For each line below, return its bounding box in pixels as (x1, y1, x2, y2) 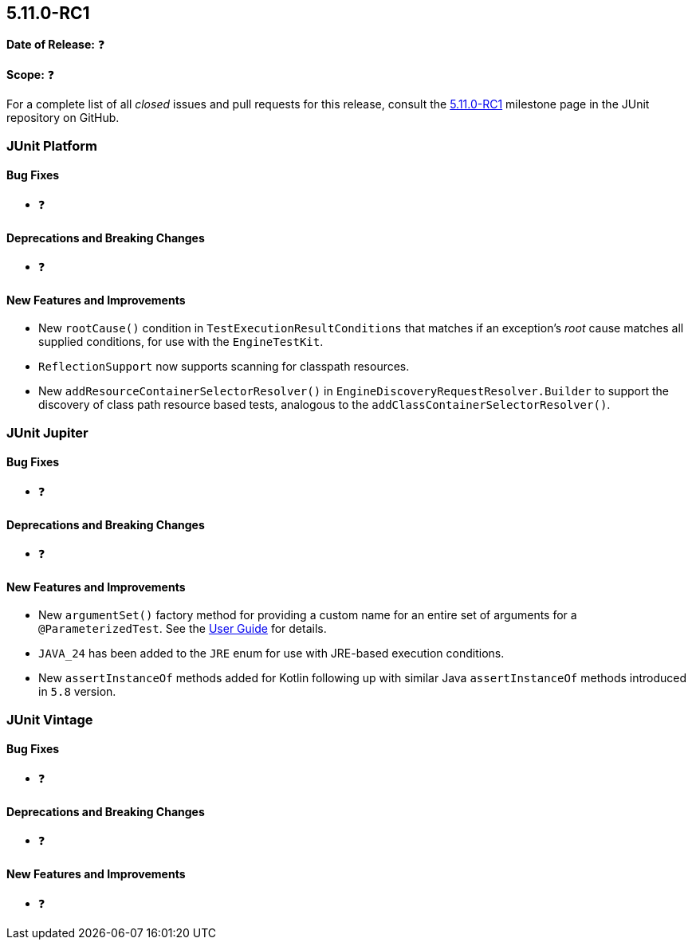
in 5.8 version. (38, 685, 116, 699)
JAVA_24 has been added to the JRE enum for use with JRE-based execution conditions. (38, 646, 505, 661)
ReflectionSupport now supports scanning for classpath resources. (38, 359, 410, 374)
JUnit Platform (6, 137, 97, 154)
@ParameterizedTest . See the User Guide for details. (38, 622, 327, 636)
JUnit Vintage (6, 711, 93, 728)
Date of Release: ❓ (6, 37, 105, 52)
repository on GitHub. (6, 111, 120, 125)
